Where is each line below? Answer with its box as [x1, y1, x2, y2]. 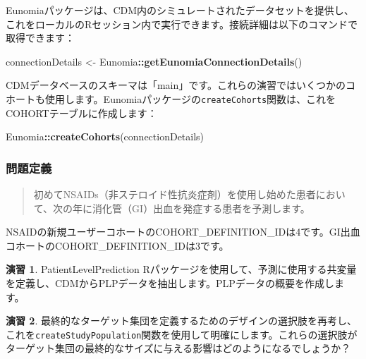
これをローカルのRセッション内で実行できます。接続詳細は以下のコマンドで [6, 16, 358, 31]
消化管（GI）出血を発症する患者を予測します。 [92, 200, 310, 215]
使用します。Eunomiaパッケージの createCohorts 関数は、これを [44, 91, 336, 106]
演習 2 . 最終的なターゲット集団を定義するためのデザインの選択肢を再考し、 [6, 313, 357, 328]
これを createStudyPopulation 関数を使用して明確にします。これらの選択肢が [6, 327, 358, 341]
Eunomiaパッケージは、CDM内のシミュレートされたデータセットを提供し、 [6, 3, 354, 17]
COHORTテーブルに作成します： [6, 105, 157, 120]
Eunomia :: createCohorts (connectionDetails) [6, 129, 205, 144]
